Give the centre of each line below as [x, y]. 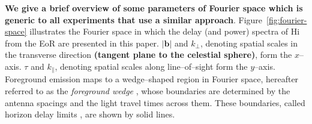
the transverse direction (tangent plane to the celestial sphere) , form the [148, 55]
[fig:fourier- [287, 19]
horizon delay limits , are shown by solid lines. [90, 114]
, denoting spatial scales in [249, 43]
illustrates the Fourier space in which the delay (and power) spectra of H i [165, 31]
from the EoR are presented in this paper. [82, 43]
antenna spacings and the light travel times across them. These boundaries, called [155, 102]
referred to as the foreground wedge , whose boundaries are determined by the [148, 91]
